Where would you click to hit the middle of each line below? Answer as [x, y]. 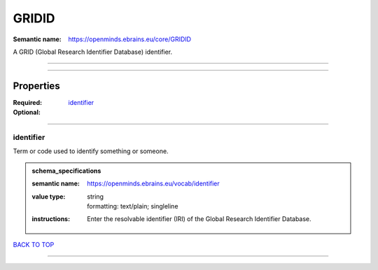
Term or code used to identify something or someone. [91, 151]
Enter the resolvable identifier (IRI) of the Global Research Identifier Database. [199, 219]
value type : [49, 197]
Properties [36, 86]
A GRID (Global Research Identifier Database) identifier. [93, 52]
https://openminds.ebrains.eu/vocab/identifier [153, 184]
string [96, 197]
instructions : [51, 219]
